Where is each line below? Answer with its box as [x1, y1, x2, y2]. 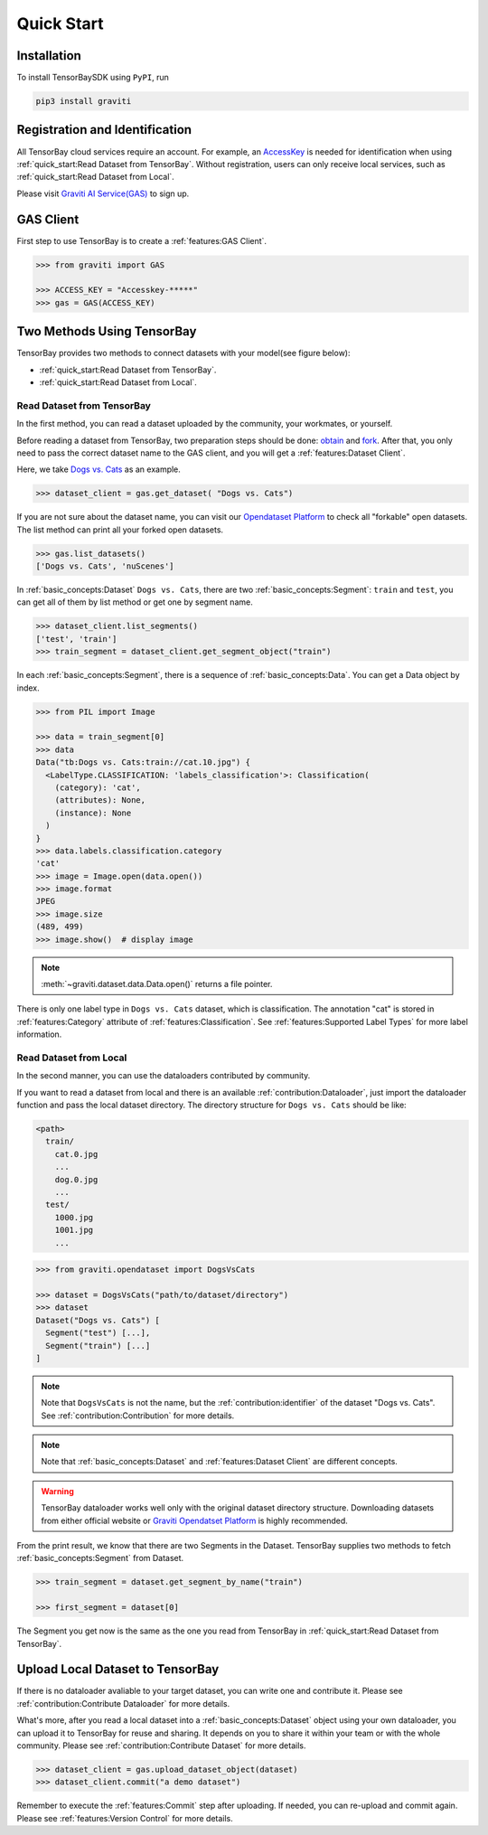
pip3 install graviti [35, 96, 132, 107]
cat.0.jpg [54, 1149, 99, 1159]
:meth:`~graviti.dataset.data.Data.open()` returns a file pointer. [41, 979, 273, 990]
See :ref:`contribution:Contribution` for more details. [41, 1410, 235, 1421]
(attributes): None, [54, 795, 146, 805]
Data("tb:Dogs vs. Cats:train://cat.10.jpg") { [35, 758, 250, 767]
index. [16, 682, 40, 693]
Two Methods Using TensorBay [16, 324, 197, 339]
